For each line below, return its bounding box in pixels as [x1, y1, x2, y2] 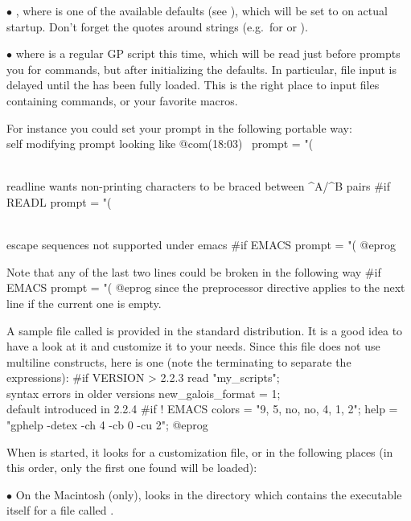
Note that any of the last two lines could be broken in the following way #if [6, 263, 381, 280]
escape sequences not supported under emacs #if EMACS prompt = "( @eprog [6, 236, 396, 253]
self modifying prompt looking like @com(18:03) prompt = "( [6, 135, 314, 152]
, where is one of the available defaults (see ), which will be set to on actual [15, 2, 388, 18]
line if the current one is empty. [6, 294, 162, 311]
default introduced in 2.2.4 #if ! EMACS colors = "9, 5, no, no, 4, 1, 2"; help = [6, 400, 398, 417]
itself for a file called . [6, 502, 114, 519]
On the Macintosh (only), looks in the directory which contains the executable [15, 486, 402, 503]
